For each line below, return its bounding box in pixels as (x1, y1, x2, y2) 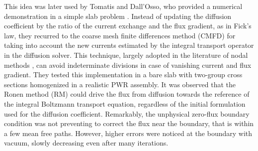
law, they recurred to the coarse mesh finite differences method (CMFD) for (4, 30, 236, 40)
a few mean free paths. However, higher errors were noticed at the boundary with (4, 128, 252, 138)
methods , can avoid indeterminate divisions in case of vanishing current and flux (4, 59, 252, 70)
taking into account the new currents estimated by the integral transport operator (4, 40, 254, 50)
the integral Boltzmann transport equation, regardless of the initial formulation (4, 98, 246, 109)
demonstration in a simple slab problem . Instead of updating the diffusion (4, 10, 232, 21)
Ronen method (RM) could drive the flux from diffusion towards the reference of (4, 89, 250, 99)
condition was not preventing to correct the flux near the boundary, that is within (4, 118, 254, 129)
